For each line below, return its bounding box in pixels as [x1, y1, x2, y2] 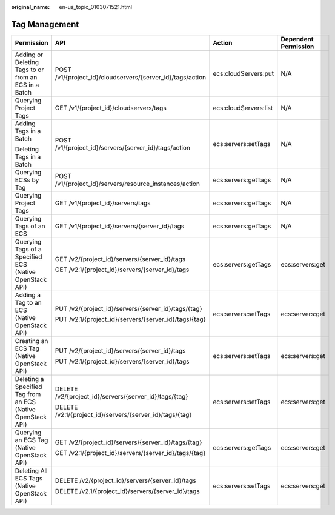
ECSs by [15, 176, 39, 184]
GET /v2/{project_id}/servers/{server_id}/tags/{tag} [55, 438, 202, 447]
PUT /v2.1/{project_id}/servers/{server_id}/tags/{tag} [55, 315, 206, 324]
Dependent [280, 35, 314, 43]
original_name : [11, 4, 50, 10]
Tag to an [15, 298, 42, 307]
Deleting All [15, 467, 48, 475]
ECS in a [15, 81, 39, 89]
